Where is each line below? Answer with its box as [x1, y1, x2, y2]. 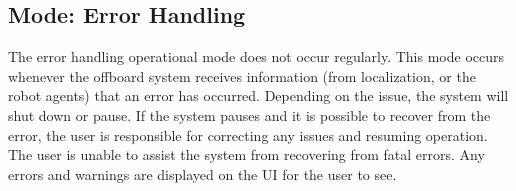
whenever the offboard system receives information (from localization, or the [8, 65, 476, 86]
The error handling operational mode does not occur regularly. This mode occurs [8, 46, 505, 67]
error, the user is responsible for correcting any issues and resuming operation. [8, 124, 488, 145]
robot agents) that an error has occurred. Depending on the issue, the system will [8, 85, 509, 106]
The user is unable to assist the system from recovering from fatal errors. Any [8, 144, 485, 165]
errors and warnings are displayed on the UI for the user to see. [8, 163, 397, 184]
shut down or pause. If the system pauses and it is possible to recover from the [8, 104, 491, 125]
